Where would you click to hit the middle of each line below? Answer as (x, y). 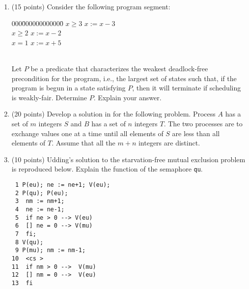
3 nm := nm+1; (40, 201)
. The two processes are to (203, 123)
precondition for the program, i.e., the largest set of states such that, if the (124, 78)
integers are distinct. (169, 143)
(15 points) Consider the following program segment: (91, 6)
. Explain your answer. (127, 97)
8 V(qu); (29, 242)
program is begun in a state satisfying (69, 88)
